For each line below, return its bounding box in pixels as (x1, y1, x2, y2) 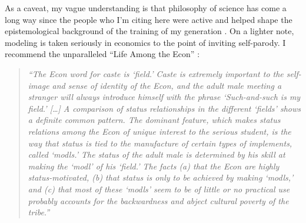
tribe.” (28, 206, 50, 218)
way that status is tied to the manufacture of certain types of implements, (28, 137, 292, 149)
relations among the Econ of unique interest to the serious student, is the (28, 125, 291, 137)
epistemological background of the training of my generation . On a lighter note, (5, 25, 294, 37)
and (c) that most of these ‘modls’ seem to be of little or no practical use (28, 182, 290, 195)
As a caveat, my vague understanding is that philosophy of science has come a (5, 2, 287, 14)
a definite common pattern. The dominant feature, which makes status (28, 114, 281, 126)
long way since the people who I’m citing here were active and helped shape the (5, 13, 292, 25)
